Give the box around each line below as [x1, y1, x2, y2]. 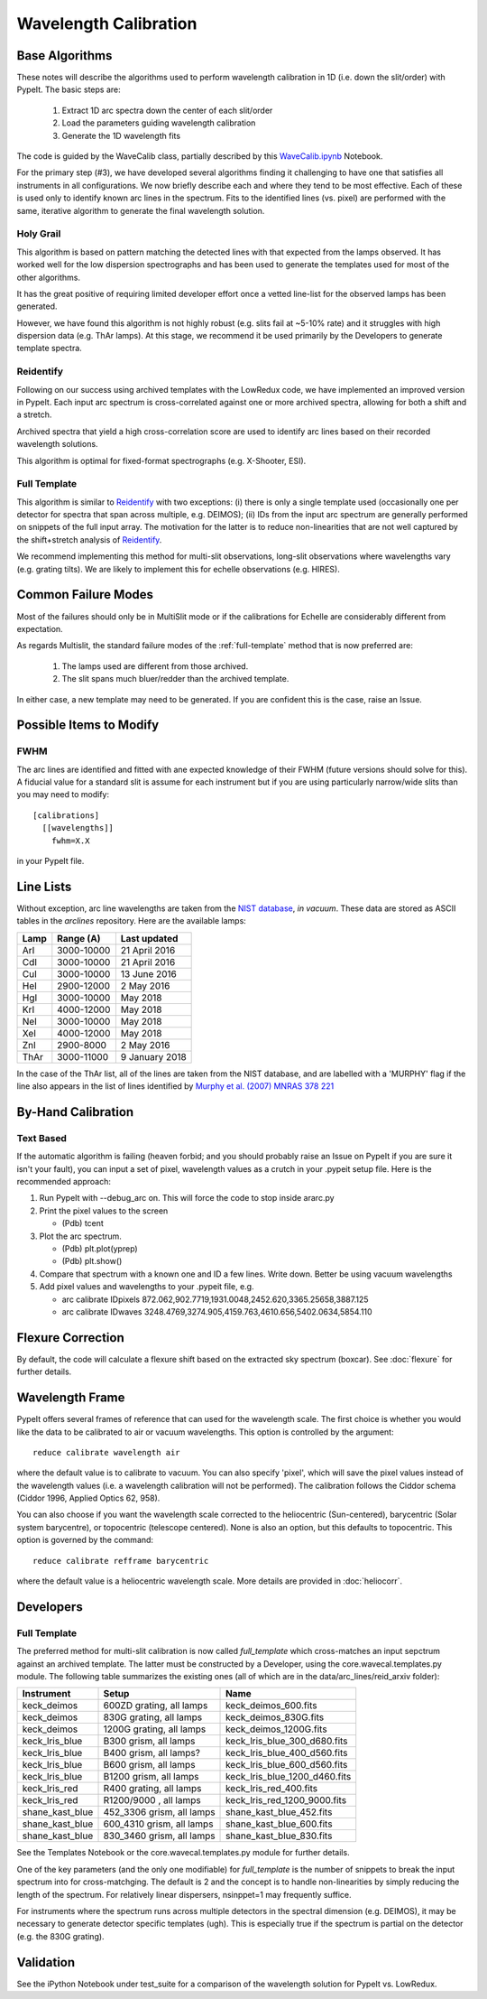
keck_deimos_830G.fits [225, 1711, 325, 1724]
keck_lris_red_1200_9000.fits [225, 1794, 347, 1807]
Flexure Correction [16, 1330, 125, 1345]
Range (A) [57, 932, 101, 944]
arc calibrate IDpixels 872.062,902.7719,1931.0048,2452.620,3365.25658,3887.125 [61, 1294, 369, 1305]
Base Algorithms [16, 48, 113, 63]
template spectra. [16, 343, 83, 354]
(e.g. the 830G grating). [16, 1930, 105, 1941]
